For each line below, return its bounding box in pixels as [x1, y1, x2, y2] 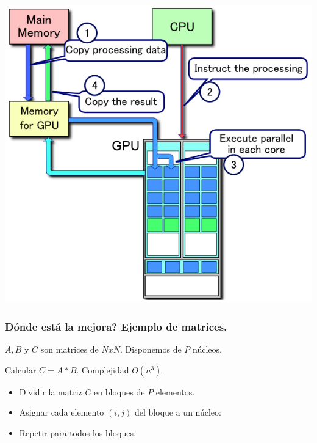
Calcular [5, 363, 37, 376]
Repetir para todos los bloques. [19, 426, 136, 439]
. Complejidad [76, 363, 129, 376]
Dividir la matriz [19, 385, 82, 398]
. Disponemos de [120, 343, 182, 355]
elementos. [155, 385, 195, 398]
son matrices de [40, 343, 99, 355]
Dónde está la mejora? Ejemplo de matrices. [5, 318, 227, 334]
